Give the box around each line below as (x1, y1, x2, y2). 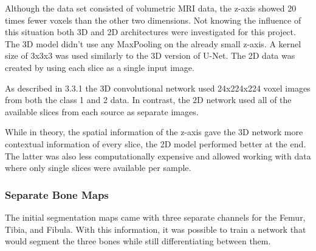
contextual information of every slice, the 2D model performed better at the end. (5, 137, 306, 150)
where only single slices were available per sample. (5, 161, 191, 174)
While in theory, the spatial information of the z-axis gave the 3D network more (5, 125, 303, 138)
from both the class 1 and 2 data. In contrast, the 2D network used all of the (5, 93, 292, 106)
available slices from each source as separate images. (5, 105, 199, 118)
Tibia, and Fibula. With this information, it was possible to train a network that (5, 223, 306, 235)
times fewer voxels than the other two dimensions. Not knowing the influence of (5, 13, 301, 26)
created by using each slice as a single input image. (5, 61, 194, 73)
